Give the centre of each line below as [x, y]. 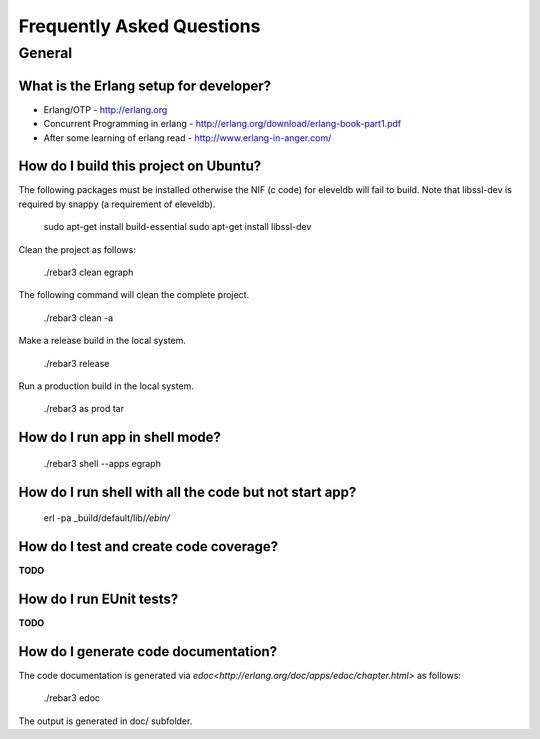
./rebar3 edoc [71, 698]
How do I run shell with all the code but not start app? [187, 491]
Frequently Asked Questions [139, 26]
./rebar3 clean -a [78, 317]
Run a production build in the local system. [106, 386]
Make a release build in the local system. [102, 341]
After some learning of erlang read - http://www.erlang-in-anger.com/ [187, 137]
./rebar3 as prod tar [84, 409]
